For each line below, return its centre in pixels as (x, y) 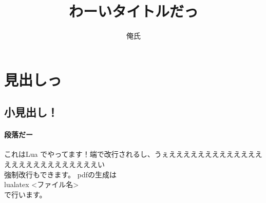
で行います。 (25, 194)
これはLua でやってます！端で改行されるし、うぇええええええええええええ (130, 154)
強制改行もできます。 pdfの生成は (60, 174)
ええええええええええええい (58, 164)
